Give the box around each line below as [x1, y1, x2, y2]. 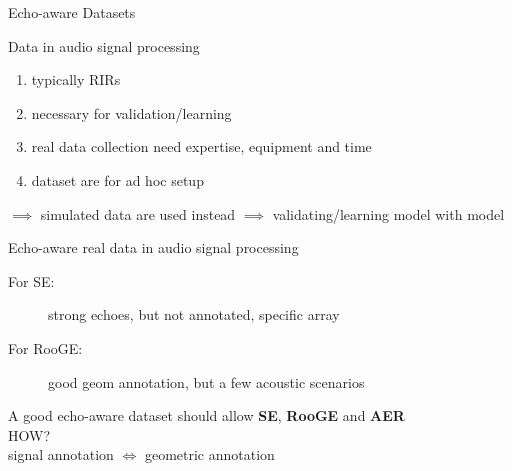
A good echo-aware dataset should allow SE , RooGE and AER [8, 405, 405, 426]
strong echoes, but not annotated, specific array [48, 304, 340, 325]
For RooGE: [8, 337, 83, 358]
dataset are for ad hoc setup [31, 169, 204, 190]
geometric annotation [144, 444, 275, 465]
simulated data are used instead [40, 203, 236, 224]
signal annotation [8, 444, 114, 465]
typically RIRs [31, 69, 121, 90]
